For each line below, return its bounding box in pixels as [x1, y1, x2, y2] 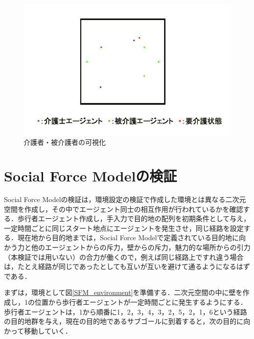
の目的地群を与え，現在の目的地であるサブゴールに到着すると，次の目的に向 [4, 316, 251, 326]
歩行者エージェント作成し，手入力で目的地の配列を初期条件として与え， [17, 213, 251, 224]
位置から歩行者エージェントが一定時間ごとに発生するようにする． [34, 296, 247, 307]
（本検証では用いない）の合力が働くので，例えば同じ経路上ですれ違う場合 [4, 251, 244, 262]
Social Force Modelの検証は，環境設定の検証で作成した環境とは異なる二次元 [4, 194, 246, 204]
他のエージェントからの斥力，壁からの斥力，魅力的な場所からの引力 [31, 242, 251, 252]
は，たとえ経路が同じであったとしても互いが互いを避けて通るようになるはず [4, 261, 250, 271]
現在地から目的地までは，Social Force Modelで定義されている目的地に [17, 232, 239, 243]
